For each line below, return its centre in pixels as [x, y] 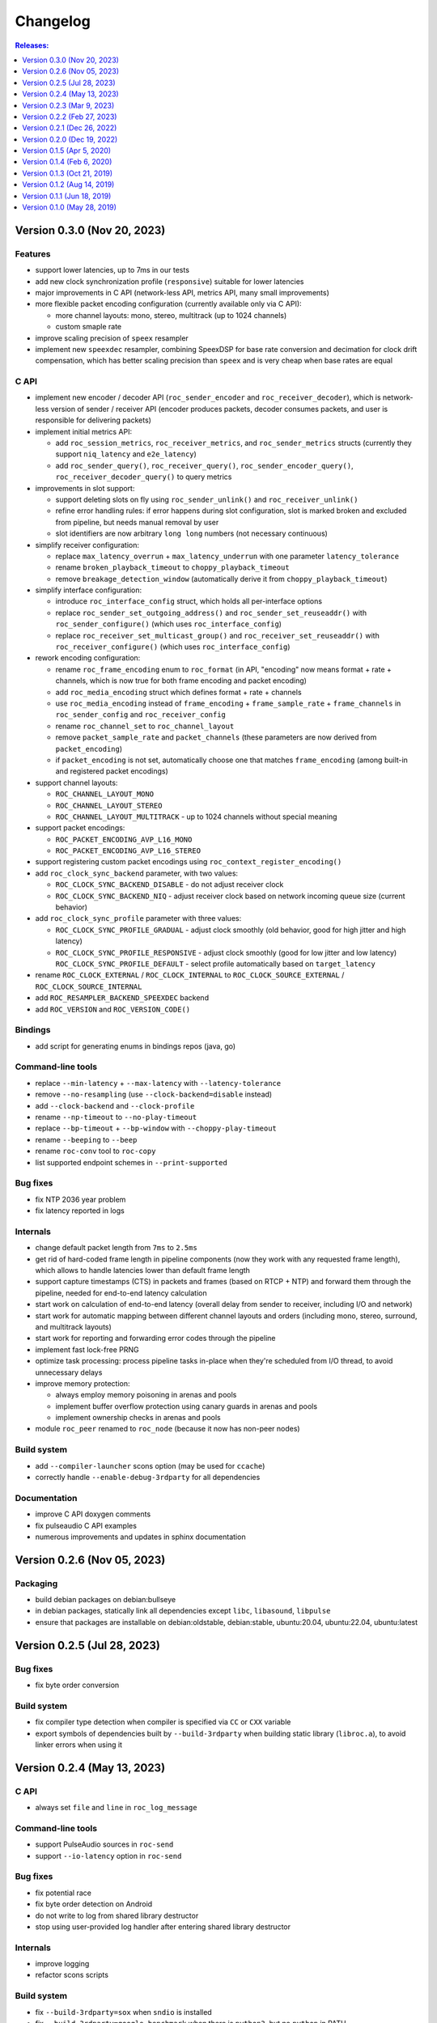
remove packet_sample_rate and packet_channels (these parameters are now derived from [216, 737]
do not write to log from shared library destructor [117, 1915]
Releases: [32, 45]
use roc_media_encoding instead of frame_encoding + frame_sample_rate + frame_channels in [228, 703]
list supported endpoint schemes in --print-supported [132, 1162]
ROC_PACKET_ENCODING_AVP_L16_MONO [124, 839]
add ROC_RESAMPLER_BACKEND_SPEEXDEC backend [122, 998]
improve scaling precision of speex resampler [112, 338]
